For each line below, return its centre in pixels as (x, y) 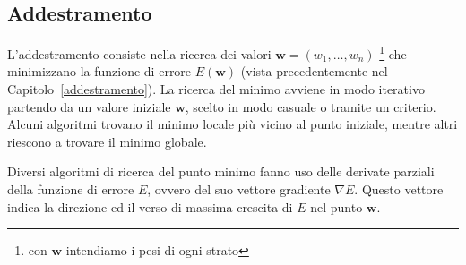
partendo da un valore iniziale (89, 106)
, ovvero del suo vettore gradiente (239, 189)
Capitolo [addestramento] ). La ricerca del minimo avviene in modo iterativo (216, 89)
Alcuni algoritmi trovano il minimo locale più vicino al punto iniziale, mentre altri (233, 124)
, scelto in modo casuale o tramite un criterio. (311, 106)
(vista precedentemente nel (314, 71)
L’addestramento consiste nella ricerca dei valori (139, 53)
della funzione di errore (71, 189)
